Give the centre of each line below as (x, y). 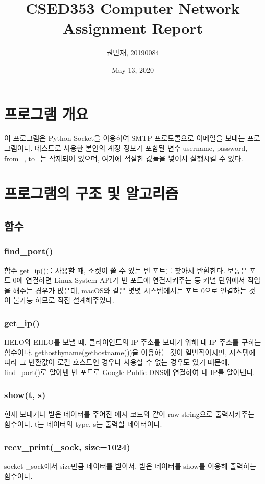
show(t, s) (25, 395)
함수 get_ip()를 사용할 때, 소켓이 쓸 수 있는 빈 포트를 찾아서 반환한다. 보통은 (126, 270)
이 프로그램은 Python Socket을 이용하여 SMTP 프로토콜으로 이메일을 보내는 (125, 138)
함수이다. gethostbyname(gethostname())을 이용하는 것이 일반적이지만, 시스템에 (130, 352)
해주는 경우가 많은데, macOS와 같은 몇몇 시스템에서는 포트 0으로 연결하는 (130, 290)
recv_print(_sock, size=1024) (67, 446)
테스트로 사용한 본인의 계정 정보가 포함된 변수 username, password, (141, 148)
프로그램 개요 (46, 113)
